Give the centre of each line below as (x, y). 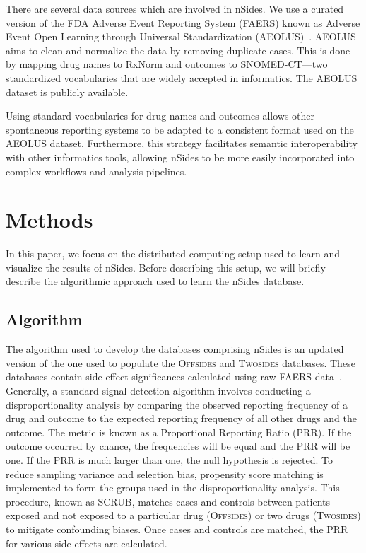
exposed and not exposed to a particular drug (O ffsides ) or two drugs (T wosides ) (183, 515)
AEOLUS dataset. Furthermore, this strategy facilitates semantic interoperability (182, 143)
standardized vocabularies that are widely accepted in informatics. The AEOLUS (182, 77)
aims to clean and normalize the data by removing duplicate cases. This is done (178, 50)
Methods (49, 220)
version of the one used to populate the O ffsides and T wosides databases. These (181, 362)
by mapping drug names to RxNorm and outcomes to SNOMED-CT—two (167, 64)
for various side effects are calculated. (87, 543)
